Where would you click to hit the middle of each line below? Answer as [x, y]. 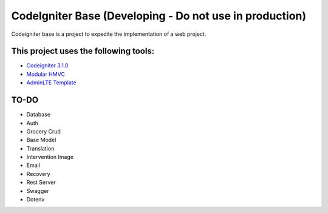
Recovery [39, 174]
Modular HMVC [46, 74]
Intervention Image [50, 157]
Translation [40, 148]
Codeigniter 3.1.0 [48, 66]
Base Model [41, 140]
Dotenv [36, 200]
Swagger [38, 191]
